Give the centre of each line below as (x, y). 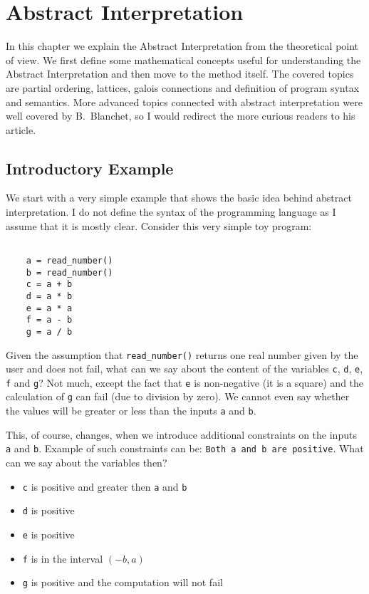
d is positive (48, 510)
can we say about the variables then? (87, 463)
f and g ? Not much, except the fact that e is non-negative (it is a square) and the (185, 382)
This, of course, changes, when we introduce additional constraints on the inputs (181, 434)
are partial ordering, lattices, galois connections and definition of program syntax (183, 87)
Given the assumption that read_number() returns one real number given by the (182, 354)
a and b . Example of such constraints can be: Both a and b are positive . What (185, 448)
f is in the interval (63, 558)
